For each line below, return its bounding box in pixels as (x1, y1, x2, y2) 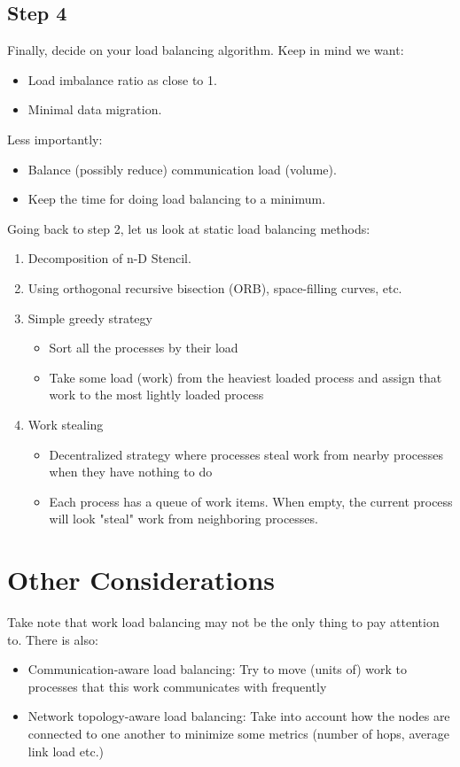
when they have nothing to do (49, 462, 213, 481)
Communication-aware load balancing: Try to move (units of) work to (27, 660, 407, 678)
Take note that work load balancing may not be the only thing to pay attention (7, 613, 440, 631)
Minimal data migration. (27, 100, 162, 119)
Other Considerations (7, 562, 275, 598)
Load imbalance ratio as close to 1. (27, 70, 217, 89)
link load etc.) (27, 741, 104, 760)
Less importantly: (7, 129, 103, 148)
